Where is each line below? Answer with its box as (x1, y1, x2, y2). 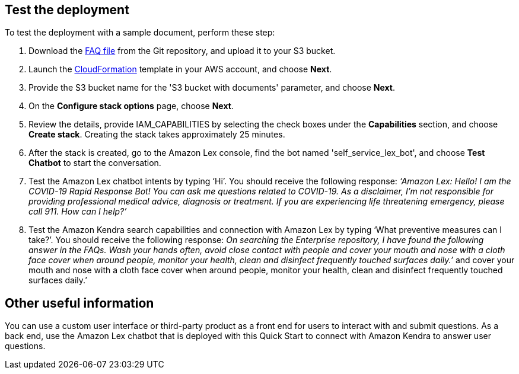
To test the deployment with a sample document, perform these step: (5, 27, 275, 38)
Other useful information (5, 295, 154, 311)
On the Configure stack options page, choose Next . (28, 101, 234, 111)
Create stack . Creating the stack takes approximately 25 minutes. (28, 129, 285, 140)
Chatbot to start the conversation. (28, 158, 161, 168)
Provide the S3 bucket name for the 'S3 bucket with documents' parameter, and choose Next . (28, 82, 396, 93)
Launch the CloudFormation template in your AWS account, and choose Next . (28, 64, 332, 75)
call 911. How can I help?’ (28, 206, 127, 217)
